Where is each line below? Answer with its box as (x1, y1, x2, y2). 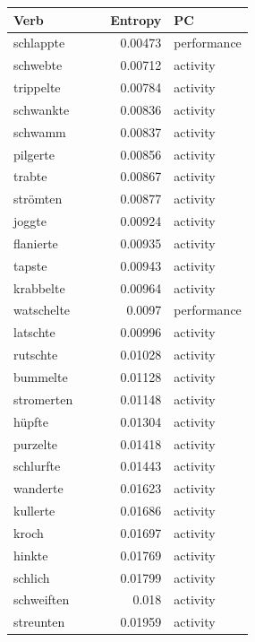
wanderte (13, 479, 64, 498)
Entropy (110, 10, 162, 29)
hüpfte (13, 412, 48, 430)
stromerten (13, 389, 73, 408)
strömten (13, 189, 63, 208)
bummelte (13, 368, 68, 386)
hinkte (13, 545, 48, 564)
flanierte (13, 233, 58, 252)
